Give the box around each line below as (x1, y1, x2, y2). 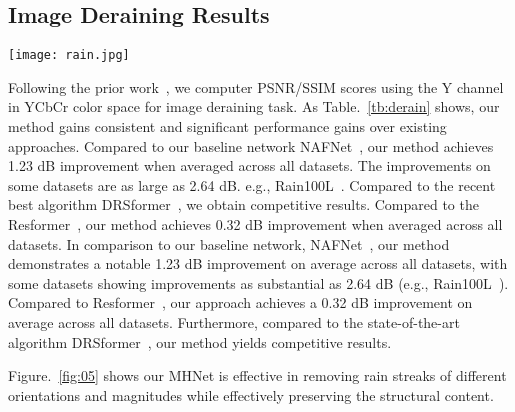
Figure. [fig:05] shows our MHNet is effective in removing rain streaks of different (8, 365, 507, 386)
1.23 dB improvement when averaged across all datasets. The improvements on (8, 155, 491, 176)
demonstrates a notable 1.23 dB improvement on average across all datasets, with (8, 253, 508, 274)
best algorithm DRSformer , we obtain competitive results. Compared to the (8, 194, 479, 215)
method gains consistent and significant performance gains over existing (8, 116, 447, 137)
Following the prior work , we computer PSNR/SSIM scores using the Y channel (8, 76, 504, 97)
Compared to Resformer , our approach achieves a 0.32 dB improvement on (8, 292, 473, 313)
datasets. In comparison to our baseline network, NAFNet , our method (8, 233, 450, 254)
